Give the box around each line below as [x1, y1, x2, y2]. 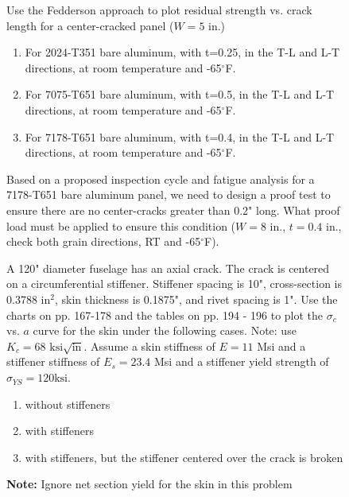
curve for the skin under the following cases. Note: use [33, 322, 297, 339]
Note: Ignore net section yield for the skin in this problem [6, 476, 293, 492]
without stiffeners [25, 395, 111, 412]
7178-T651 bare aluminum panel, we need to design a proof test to [6, 186, 331, 203]
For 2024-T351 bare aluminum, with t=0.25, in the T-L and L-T [25, 44, 340, 60]
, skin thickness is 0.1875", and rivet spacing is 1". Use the [54, 290, 338, 307]
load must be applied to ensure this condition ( [6, 217, 236, 234]
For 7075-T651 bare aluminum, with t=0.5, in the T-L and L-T [25, 86, 335, 103]
